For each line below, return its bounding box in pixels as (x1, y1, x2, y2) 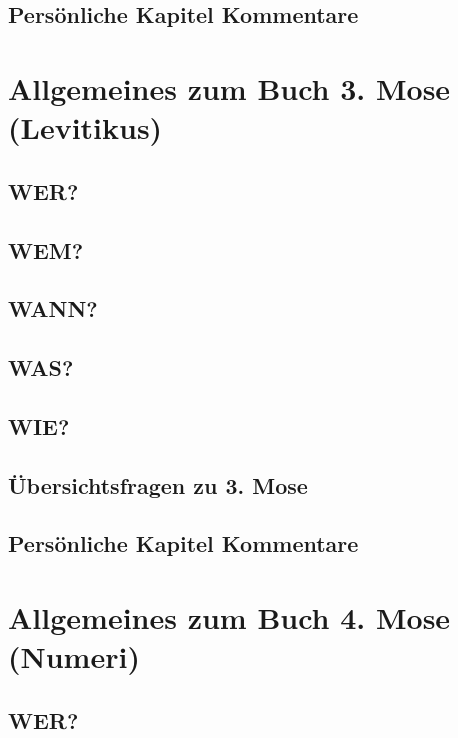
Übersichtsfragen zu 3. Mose (8, 469, 308, 500)
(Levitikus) (8, 107, 163, 148)
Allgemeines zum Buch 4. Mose (8, 597, 451, 637)
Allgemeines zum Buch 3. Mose (8, 67, 451, 108)
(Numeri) (8, 636, 140, 677)
